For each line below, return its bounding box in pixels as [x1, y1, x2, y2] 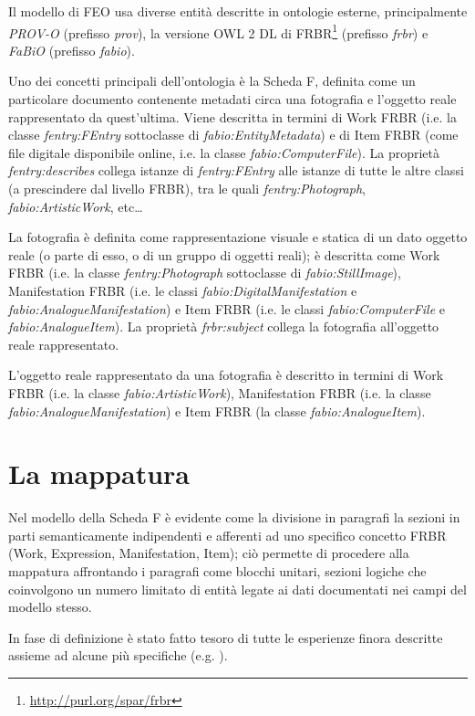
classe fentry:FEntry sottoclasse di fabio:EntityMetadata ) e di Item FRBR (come [8, 125, 459, 144]
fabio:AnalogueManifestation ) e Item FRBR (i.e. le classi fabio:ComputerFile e [8, 299, 446, 318]
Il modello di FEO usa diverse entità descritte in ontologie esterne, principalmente [8, 2, 468, 20]
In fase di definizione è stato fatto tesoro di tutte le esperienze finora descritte [8, 627, 443, 647]
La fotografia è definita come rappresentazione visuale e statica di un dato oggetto [8, 227, 468, 247]
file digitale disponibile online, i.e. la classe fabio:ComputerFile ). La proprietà [8, 142, 439, 162]
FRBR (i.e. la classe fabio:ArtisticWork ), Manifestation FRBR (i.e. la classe [8, 383, 431, 402]
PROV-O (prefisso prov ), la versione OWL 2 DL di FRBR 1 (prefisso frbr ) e [8, 20, 429, 42]
